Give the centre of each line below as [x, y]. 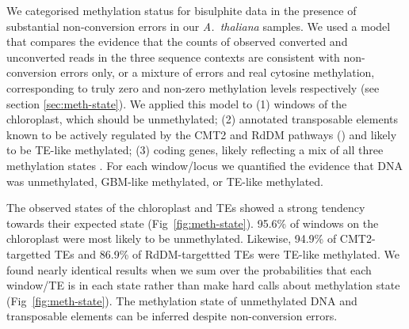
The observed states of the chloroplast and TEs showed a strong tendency [186, 208]
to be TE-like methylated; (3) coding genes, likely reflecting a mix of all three [195, 150]
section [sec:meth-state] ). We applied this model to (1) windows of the [177, 103]
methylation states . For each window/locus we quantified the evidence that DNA [204, 165]
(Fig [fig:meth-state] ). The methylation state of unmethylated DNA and [182, 300]
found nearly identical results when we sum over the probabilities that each [189, 269]
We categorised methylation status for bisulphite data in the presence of [182, 10]
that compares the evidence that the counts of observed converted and [177, 42]
